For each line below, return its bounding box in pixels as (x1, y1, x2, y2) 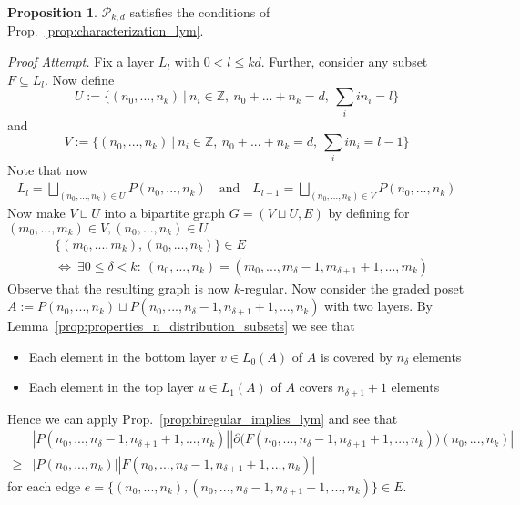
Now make (7, 202, 66, 222)
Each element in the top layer (28, 377, 194, 397)
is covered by (320, 346, 393, 366)
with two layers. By (324, 296, 433, 315)
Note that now (7, 160, 88, 180)
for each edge (7, 476, 81, 495)
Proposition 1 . (7, 3, 97, 21)
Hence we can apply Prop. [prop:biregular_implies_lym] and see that (7, 408, 398, 428)
